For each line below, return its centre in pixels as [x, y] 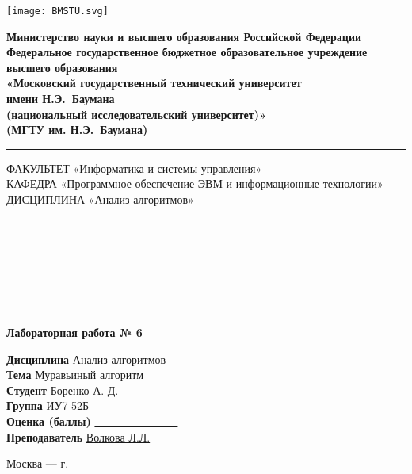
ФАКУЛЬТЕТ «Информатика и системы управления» [134, 168]
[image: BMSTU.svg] [57, 11]
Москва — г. [38, 463]
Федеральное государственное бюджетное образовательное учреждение [187, 52]
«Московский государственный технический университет [154, 83]
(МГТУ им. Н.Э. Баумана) [77, 130]
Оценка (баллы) [49, 420]
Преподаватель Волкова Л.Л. [78, 436]
